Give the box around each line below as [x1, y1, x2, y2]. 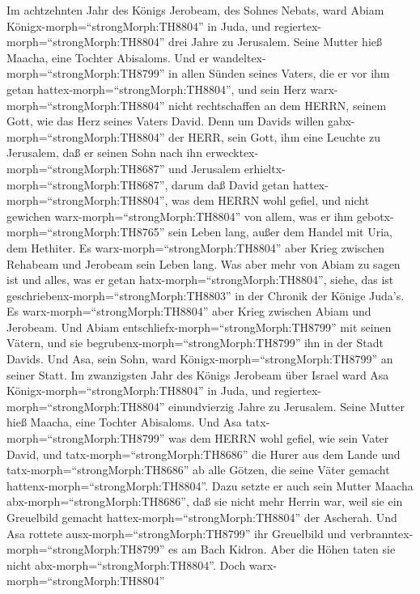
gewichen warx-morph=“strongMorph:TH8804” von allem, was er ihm [6, 207, 354, 224]
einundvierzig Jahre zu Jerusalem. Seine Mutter [168, 397, 405, 414]
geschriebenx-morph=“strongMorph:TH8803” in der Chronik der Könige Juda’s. [6, 286, 405, 303]
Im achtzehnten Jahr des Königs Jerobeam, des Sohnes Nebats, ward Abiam [6, 2, 384, 18]
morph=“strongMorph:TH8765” [6, 223, 165, 240]
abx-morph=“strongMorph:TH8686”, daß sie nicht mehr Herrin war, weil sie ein [6, 493, 403, 510]
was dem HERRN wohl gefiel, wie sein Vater [168, 430, 389, 447]
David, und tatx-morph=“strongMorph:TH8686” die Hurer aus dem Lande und [6, 445, 401, 462]
